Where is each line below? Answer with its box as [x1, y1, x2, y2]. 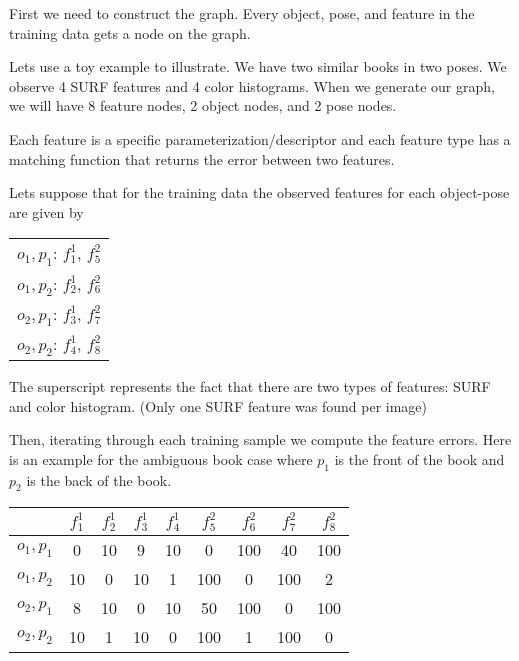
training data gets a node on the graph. [9, 22, 251, 43]
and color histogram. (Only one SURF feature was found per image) [9, 395, 427, 416]
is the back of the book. [26, 469, 172, 490]
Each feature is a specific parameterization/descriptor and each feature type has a [9, 128, 511, 149]
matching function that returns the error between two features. [9, 148, 395, 169]
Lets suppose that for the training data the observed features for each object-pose [9, 182, 510, 203]
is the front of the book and [334, 448, 505, 469]
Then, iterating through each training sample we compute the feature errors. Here [9, 429, 512, 450]
